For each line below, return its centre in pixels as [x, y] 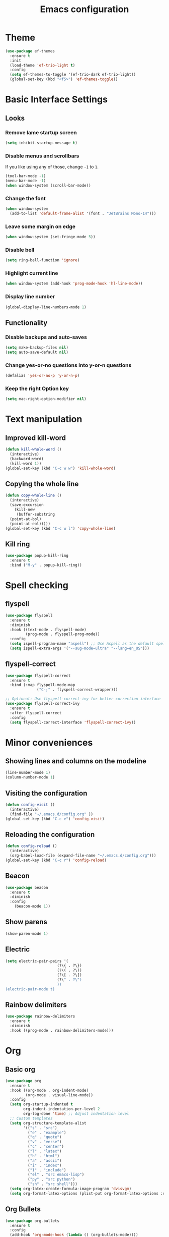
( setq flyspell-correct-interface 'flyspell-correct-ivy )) [73, 722]
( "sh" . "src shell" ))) [53, 1184]
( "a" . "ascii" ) [45, 1161]
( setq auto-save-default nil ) [37, 352]
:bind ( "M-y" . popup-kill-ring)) [46, 565]
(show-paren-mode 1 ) [27, 934]
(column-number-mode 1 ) [30, 777]
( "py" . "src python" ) [51, 1179]
